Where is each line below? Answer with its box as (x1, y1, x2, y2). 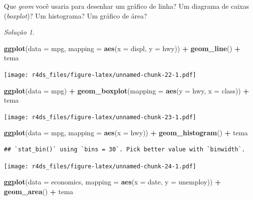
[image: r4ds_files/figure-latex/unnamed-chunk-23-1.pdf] (4, 113, 196, 121)
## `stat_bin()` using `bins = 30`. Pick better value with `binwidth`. (4, 146, 245, 153)
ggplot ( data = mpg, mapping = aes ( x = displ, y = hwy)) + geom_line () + (4, 43, 241, 53)
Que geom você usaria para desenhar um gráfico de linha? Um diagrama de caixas (4, 1, 249, 11)
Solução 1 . (4, 27, 35, 37)
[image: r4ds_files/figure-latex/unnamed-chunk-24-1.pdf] (4, 163, 196, 170)
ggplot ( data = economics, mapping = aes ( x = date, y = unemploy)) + (4, 177, 221, 187)
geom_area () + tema (4, 186, 73, 196)
